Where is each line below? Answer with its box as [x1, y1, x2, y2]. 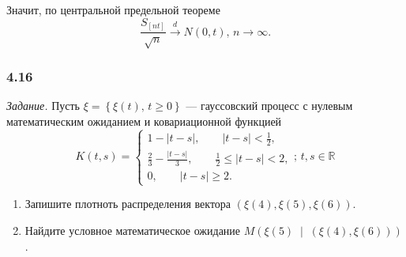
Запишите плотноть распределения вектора [24, 195, 231, 212]
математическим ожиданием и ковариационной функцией [6, 112, 282, 129]
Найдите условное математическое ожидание [24, 221, 241, 238]
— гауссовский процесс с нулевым [186, 97, 353, 114]
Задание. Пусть [6, 97, 80, 114]
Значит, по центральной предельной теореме [6, 2, 220, 17]
